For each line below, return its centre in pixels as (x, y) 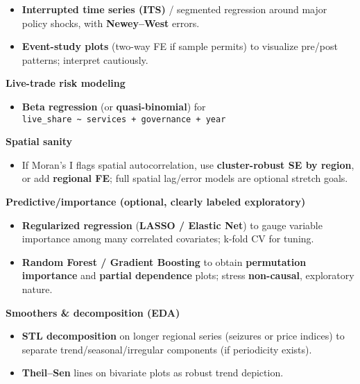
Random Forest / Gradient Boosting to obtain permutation (164, 261)
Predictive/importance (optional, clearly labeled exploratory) (156, 201)
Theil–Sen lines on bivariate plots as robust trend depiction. (153, 373)
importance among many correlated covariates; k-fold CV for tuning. (168, 239)
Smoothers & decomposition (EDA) (93, 312)
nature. (37, 289)
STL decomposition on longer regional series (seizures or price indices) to (183, 336)
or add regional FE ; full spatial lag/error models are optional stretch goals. (185, 178)
